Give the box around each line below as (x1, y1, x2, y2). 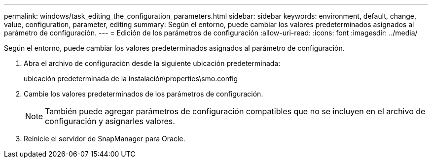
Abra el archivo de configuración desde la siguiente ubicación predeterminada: (24, 59, 281, 67)
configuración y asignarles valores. (45, 116, 175, 126)
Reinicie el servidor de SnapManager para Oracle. (24, 134, 185, 143)
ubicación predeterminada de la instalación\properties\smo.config (24, 74, 238, 83)
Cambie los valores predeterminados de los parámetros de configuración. (24, 90, 263, 98)
